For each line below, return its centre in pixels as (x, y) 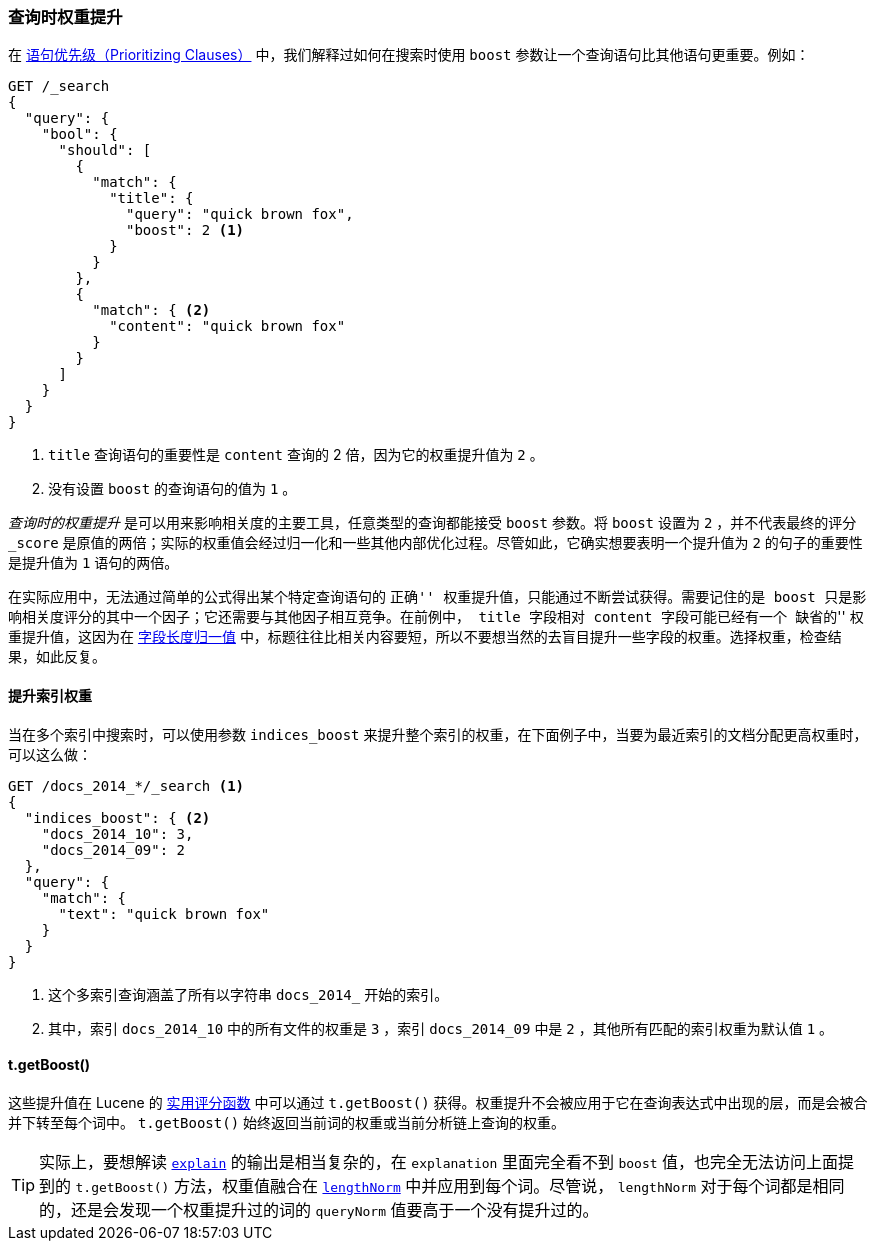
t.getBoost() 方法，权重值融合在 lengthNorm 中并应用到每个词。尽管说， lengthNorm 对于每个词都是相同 (460, 1185)
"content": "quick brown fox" (227, 326)
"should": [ (105, 150)
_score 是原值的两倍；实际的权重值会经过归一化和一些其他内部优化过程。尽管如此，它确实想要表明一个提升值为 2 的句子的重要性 (435, 543)
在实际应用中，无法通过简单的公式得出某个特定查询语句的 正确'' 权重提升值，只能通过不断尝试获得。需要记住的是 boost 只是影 (437, 597)
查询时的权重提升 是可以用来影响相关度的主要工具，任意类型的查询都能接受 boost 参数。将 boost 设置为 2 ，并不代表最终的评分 (432, 523)
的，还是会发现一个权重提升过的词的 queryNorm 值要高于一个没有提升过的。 (319, 1209)
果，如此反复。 (57, 657)
